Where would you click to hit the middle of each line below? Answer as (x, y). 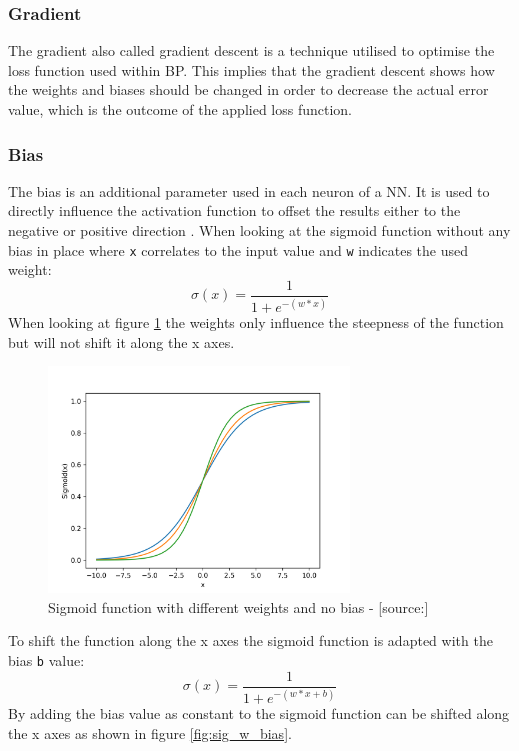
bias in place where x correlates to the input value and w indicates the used (238, 249)
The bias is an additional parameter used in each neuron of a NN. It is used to (249, 190)
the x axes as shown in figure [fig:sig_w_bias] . (150, 732)
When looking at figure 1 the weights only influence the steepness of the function (256, 322)
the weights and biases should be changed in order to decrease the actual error (248, 89)
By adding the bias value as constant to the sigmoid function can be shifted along (259, 713)
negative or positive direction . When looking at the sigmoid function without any (259, 230)
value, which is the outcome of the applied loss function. (180, 109)
